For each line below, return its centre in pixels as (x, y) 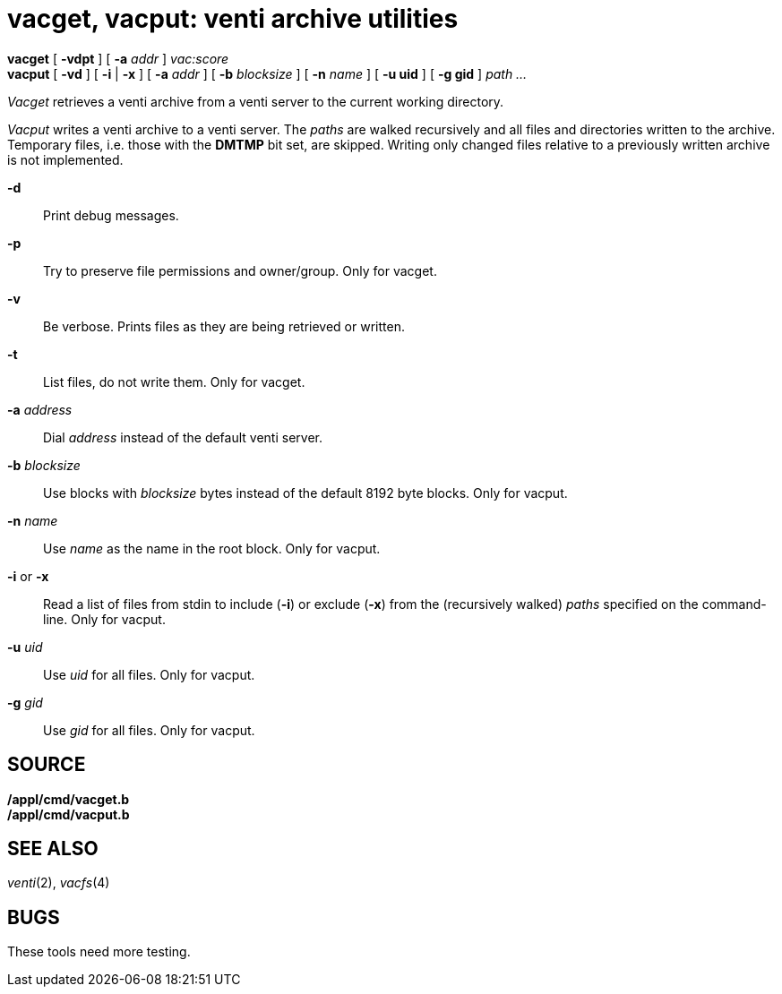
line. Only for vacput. (104, 619)
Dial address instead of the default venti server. (183, 437)
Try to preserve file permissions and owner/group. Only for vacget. (240, 270)
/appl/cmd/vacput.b (69, 814)
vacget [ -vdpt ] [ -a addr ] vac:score (118, 58)
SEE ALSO (53, 849)
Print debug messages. (111, 215)
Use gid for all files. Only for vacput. (149, 730)
